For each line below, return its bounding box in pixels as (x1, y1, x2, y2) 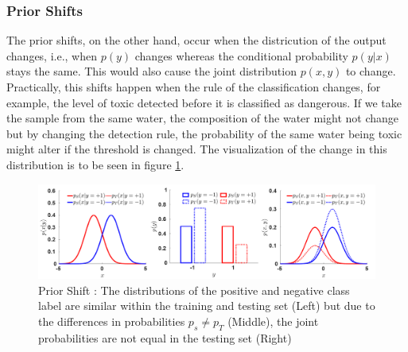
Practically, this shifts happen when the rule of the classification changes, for (6, 79, 381, 95)
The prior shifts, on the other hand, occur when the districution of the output (6, 32, 387, 48)
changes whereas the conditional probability (134, 47, 348, 64)
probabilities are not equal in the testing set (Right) (38, 329, 292, 346)
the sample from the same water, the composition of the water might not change (6, 110, 399, 126)
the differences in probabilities (38, 313, 185, 329)
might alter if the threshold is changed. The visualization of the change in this (6, 141, 387, 157)
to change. (345, 63, 396, 79)
